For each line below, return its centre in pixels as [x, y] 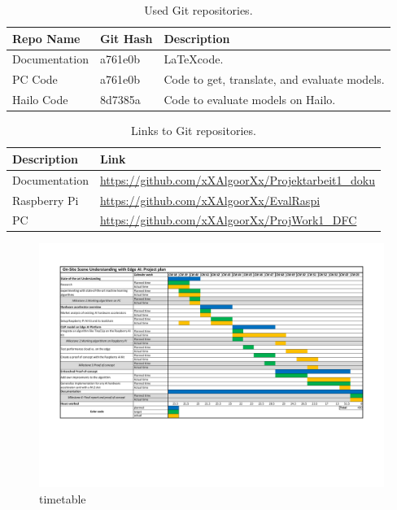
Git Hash [126, 38]
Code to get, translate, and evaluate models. [274, 79]
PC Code [35, 79]
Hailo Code [40, 100]
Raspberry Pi [46, 200]
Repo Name [46, 38]
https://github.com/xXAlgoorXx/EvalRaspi [210, 200]
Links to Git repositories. [194, 131]
